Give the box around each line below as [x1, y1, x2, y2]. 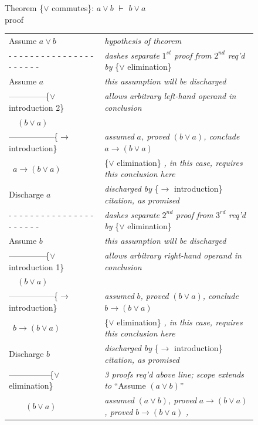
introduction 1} [9, 260, 64, 273]
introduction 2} [9, 101, 64, 113]
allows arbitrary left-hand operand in [104, 90, 236, 102]
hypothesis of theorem [104, 34, 182, 46]
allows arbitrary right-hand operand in [104, 249, 242, 261]
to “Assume [104, 379, 146, 392]
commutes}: [52, 2, 94, 13]
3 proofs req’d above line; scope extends [104, 368, 245, 380]
